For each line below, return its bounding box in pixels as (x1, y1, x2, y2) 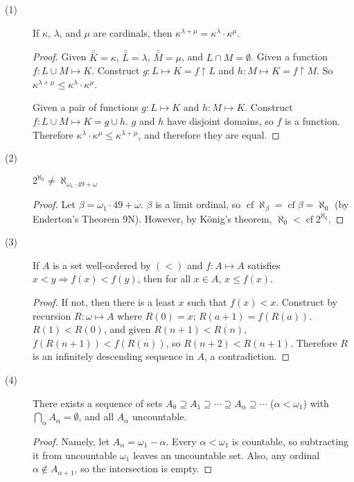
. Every (166, 433, 197, 448)
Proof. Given (33, 49, 87, 64)
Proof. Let (33, 197, 76, 212)
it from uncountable (33, 447, 117, 462)
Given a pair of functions (33, 100, 139, 114)
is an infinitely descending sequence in (33, 349, 194, 363)
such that (187, 294, 227, 309)
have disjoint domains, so (167, 114, 274, 128)
